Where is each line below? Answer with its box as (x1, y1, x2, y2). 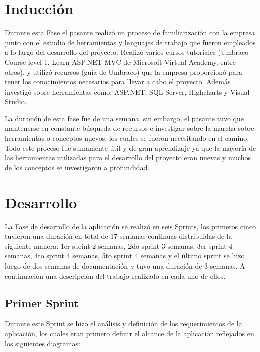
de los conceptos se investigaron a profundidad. (5, 162, 150, 172)
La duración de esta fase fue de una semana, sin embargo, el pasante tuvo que (5, 113, 244, 123)
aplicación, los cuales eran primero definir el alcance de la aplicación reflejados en (5, 328, 254, 338)
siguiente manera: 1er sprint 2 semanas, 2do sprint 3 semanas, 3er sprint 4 (5, 240, 233, 251)
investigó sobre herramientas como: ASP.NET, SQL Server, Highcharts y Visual (5, 86, 250, 97)
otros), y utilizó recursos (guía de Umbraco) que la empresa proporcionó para (5, 66, 242, 77)
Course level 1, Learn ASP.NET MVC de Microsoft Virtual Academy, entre (5, 56, 236, 67)
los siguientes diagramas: (5, 338, 80, 348)
